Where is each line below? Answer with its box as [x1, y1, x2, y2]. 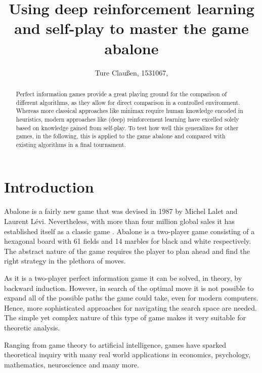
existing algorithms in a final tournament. [16, 140, 126, 148]
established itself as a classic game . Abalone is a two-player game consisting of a [4, 226, 255, 236]
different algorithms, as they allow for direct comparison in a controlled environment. [16, 98, 240, 106]
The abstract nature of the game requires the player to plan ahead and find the [4, 245, 250, 256]
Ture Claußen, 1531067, [95, 67, 168, 78]
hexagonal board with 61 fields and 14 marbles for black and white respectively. [4, 236, 251, 246]
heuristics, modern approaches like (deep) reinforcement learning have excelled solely [16, 115, 239, 123]
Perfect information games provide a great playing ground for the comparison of [16, 89, 227, 98]
